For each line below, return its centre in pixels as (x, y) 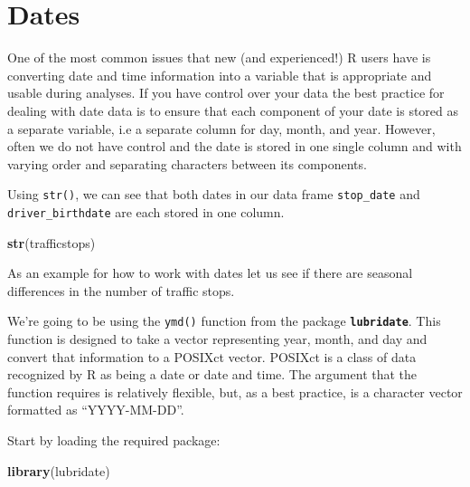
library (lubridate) (59, 470)
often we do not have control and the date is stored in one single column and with (235, 146)
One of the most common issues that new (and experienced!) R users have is (219, 57)
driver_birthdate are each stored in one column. (146, 211)
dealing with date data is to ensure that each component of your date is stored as (233, 110)
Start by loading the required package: (114, 440)
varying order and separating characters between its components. (187, 163)
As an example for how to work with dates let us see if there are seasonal (210, 273)
